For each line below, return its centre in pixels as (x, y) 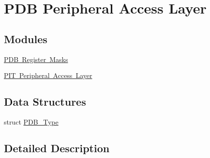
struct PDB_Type (31, 121)
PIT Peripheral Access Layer (48, 75)
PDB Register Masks (36, 59)
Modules (26, 39)
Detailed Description (57, 148)
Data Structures (45, 102)
